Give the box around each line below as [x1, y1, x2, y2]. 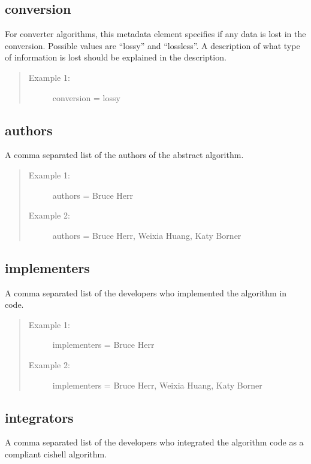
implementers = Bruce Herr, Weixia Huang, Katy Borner [52, 378, 262, 391]
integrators [5, 408, 74, 426]
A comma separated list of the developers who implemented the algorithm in [5, 286, 287, 299]
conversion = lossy [52, 91, 120, 104]
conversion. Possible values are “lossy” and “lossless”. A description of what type [5, 39, 300, 51]
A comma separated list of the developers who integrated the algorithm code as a [5, 436, 304, 448]
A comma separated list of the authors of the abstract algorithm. [5, 148, 244, 161]
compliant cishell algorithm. [5, 447, 107, 460]
